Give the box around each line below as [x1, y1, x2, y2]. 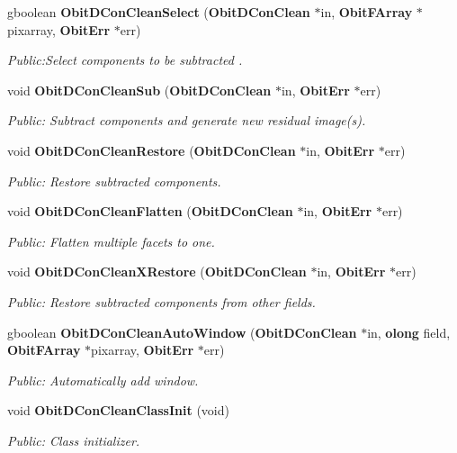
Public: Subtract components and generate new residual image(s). [7, 111, 366, 130]
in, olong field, [367, 322, 451, 341]
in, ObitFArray [320, 3, 413, 21]
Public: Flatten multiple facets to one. [7, 231, 215, 250]
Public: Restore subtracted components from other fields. [7, 292, 316, 311]
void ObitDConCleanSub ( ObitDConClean [7, 80, 272, 99]
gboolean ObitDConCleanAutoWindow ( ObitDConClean [7, 322, 357, 341]
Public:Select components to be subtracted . [7, 50, 243, 69]
